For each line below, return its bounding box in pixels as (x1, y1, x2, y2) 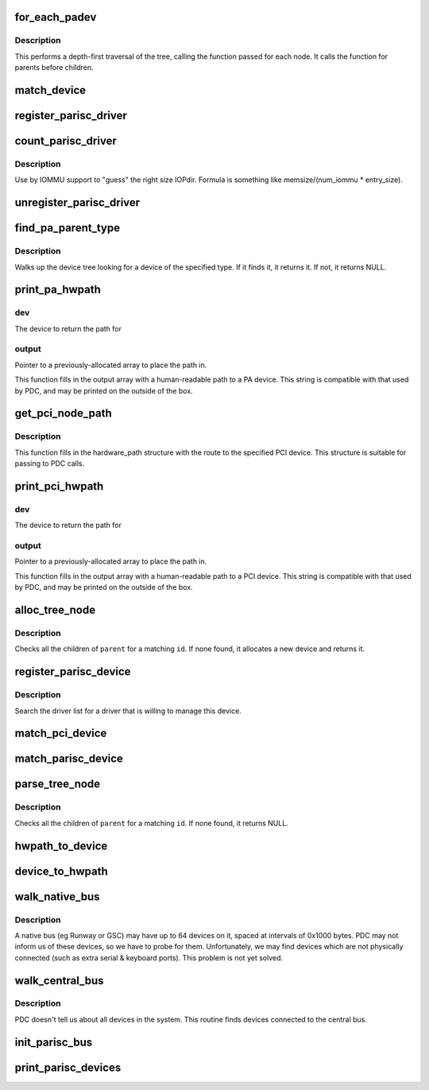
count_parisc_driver (14, 134, 117, 147)
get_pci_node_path (14, 406, 113, 421)
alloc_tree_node (14, 603, 95, 617)
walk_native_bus (14, 890, 100, 903)
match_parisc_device (14, 752, 123, 766)
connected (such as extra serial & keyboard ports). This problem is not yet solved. (14, 952, 284, 962)
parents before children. (14, 63, 94, 72)
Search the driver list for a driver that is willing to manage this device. (14, 706, 242, 716)
